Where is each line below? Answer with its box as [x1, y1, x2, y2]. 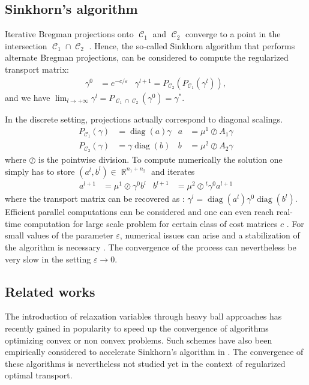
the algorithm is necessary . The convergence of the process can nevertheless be [5, 241, 296, 253]
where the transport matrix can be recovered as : [5, 192, 185, 205]
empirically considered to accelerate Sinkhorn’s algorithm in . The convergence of [5, 345, 304, 358]
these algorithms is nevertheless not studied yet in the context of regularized [5, 357, 286, 369]
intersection [5, 39, 47, 52]
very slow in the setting [5, 252, 91, 265]
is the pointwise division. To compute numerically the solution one [38, 153, 283, 166]
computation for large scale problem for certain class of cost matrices [23, 217, 278, 229]
